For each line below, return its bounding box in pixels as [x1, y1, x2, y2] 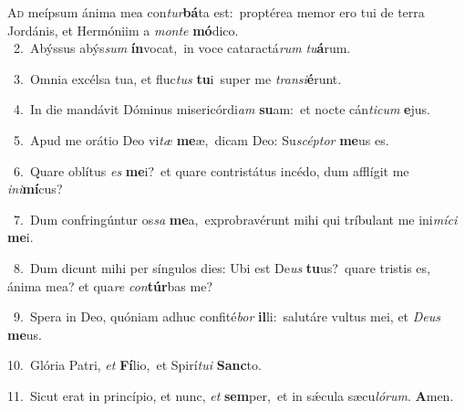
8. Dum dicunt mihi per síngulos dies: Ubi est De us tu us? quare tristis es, [13, 258, 430, 277]
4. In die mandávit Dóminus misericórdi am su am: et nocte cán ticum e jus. [13, 100, 430, 119]
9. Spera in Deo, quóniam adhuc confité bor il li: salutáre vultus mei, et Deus [13, 307, 440, 326]
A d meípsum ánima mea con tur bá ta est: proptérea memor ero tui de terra [7, 3, 425, 21]
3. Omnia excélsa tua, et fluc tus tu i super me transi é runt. [13, 68, 342, 88]
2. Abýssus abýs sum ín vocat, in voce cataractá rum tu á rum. [13, 38, 351, 58]
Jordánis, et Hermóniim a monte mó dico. [7, 20, 239, 39]
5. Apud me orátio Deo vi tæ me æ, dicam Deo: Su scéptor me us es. [13, 130, 389, 149]
